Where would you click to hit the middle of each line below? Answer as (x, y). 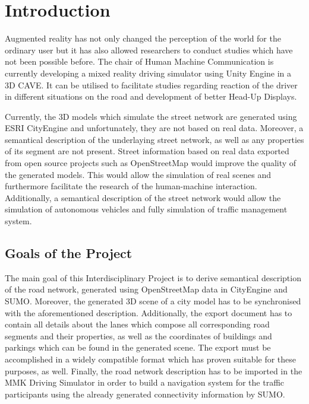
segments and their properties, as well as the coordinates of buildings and (138, 335)
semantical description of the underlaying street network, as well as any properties (154, 139)
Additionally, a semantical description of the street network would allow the (143, 197)
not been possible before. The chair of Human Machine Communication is (139, 61)
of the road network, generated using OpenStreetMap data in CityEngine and (146, 289)
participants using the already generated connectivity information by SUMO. (145, 394)
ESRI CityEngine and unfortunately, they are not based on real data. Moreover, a (154, 128)
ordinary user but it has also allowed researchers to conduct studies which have (149, 50)
